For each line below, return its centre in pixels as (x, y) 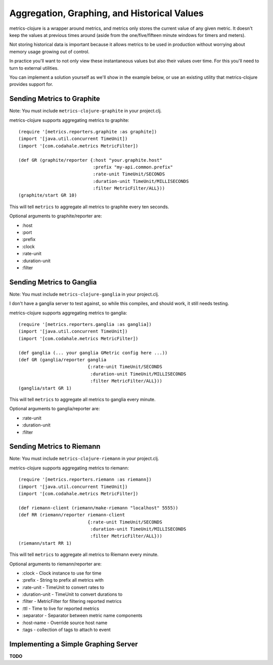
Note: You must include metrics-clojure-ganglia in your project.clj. (84, 294)
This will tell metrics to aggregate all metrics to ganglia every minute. (83, 399)
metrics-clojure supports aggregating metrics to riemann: (69, 468)
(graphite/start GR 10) (48, 195)
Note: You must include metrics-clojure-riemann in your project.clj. (84, 459)
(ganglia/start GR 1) (45, 388)
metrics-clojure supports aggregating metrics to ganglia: (68, 313)
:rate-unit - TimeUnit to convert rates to (63, 587)
